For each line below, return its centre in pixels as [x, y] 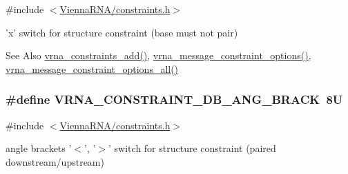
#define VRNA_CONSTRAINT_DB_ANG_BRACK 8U [174, 99]
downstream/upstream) [55, 161]
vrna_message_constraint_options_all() [92, 68]
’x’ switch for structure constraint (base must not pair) [122, 32]
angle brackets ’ [39, 148]
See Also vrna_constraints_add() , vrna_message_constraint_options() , [158, 55]
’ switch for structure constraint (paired [192, 148]
